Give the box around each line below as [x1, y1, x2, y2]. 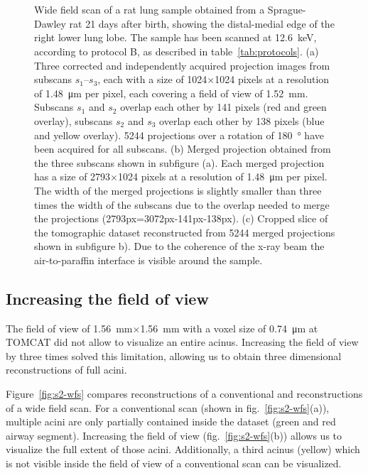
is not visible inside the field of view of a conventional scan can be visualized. [6, 456, 342, 471]
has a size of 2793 [34, 169, 111, 184]
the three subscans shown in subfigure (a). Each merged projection [34, 155, 325, 170]
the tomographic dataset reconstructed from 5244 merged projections [34, 224, 335, 239]
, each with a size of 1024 [97, 72, 207, 87]
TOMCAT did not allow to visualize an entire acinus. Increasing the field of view [6, 335, 359, 349]
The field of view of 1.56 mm [6, 320, 133, 335]
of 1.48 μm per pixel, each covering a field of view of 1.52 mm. [34, 85, 308, 100]
